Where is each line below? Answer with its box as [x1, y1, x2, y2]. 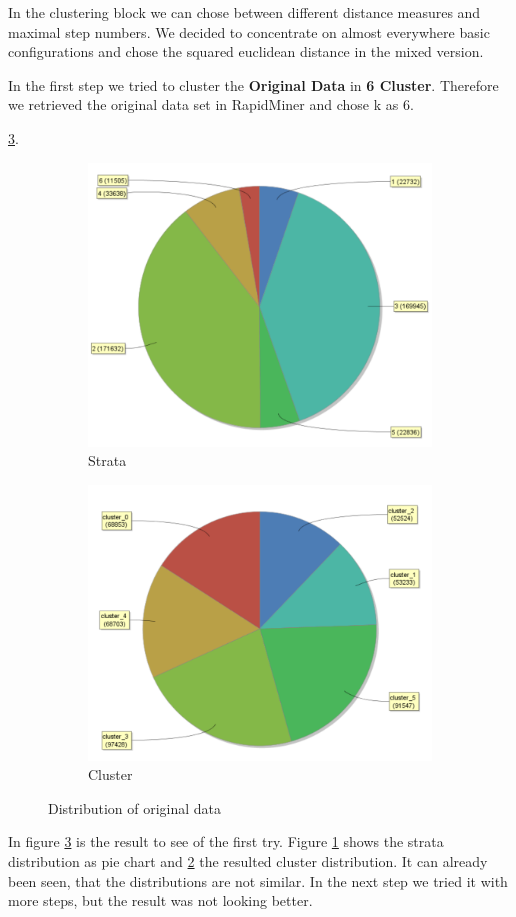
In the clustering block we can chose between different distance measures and [8, 2, 481, 22]
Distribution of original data [48, 797, 222, 818]
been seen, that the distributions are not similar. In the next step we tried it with [8, 870, 508, 891]
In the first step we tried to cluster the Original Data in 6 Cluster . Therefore [8, 74, 499, 95]
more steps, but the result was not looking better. [8, 890, 313, 911]
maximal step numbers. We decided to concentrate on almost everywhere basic [8, 21, 490, 42]
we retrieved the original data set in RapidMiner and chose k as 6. [8, 94, 414, 115]
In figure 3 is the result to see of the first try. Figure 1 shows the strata [8, 831, 444, 852]
